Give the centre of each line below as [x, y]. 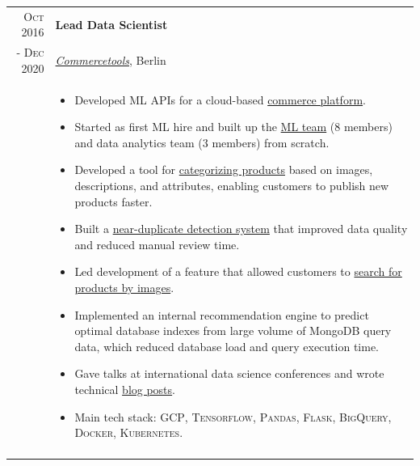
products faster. [113, 201]
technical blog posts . [125, 389]
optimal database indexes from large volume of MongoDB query [233, 330]
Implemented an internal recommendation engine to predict [222, 314]
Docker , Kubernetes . [129, 432]
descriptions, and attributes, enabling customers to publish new [232, 185]
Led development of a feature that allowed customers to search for [238, 271]
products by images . [124, 287]
